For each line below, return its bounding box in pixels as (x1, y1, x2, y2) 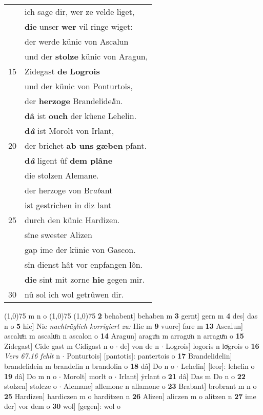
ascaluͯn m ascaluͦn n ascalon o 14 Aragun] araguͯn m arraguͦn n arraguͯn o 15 (4, 330, 244, 341)
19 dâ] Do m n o (4, 370, 57, 381)
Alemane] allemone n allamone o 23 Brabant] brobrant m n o (64, 381, 257, 391)
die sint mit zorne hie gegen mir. (25, 273, 145, 285)
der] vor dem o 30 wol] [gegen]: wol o (4, 401, 120, 411)
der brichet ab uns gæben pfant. (25, 140, 147, 151)
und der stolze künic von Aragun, (25, 50, 148, 62)
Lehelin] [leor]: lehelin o (181, 360, 255, 371)
